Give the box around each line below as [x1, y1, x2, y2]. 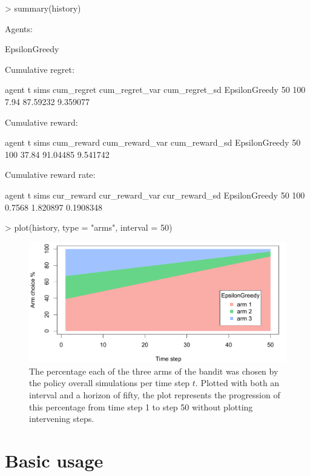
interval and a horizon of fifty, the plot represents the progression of [29, 389, 280, 401]
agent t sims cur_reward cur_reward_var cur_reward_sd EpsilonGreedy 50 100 [5, 188, 305, 201]
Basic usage [5, 447, 104, 472]
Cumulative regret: [5, 63, 74, 75]
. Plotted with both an [195, 376, 280, 389]
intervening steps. [29, 412, 94, 425]
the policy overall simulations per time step [29, 376, 190, 389]
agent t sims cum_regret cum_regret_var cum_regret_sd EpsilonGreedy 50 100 [5, 83, 306, 96]
